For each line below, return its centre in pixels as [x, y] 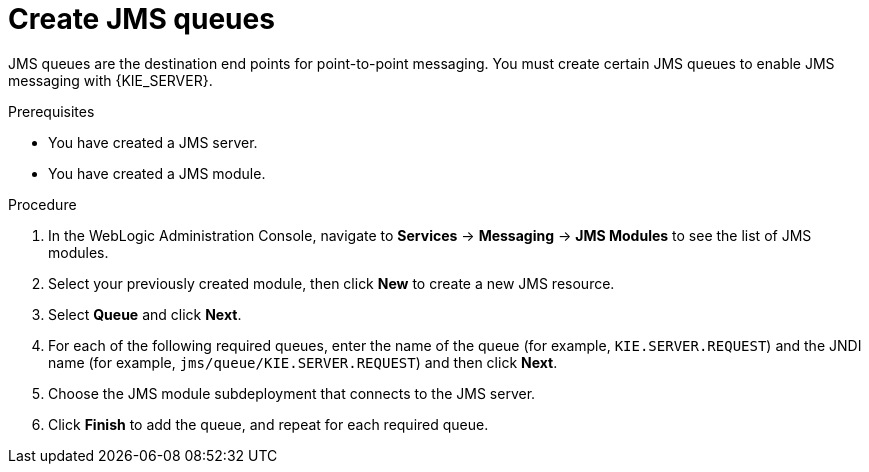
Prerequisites [51, 111]
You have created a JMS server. [153, 142]
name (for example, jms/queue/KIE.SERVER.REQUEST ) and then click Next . [303, 362]
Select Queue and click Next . [145, 314]
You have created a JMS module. [157, 173]
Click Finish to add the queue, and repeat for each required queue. [268, 424]
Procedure [42, 204]
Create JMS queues [141, 19]
